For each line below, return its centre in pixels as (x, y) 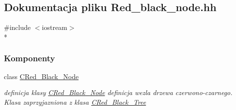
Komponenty (30, 58)
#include (17, 27)
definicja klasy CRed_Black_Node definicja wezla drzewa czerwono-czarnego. (118, 92)
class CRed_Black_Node (41, 76)
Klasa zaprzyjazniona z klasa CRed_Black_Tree (75, 102)
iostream (55, 27)
